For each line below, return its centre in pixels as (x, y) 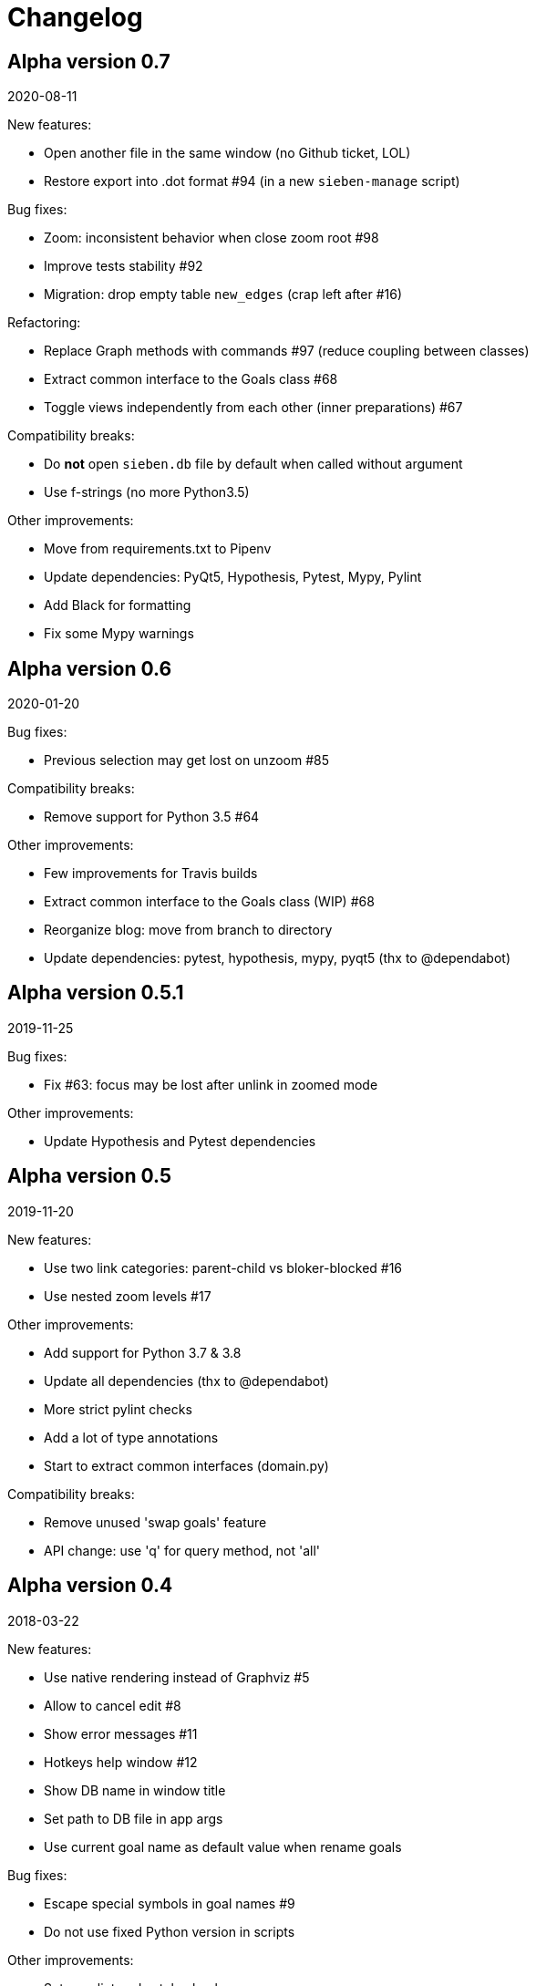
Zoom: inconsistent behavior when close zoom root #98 (211, 238)
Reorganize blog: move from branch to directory (188, 930)
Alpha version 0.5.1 (96, 993)
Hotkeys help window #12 (121, 1762)
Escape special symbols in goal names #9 (170, 1903)
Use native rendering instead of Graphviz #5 (177, 1677)
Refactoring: (44, 323)
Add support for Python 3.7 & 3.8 (143, 1352)
